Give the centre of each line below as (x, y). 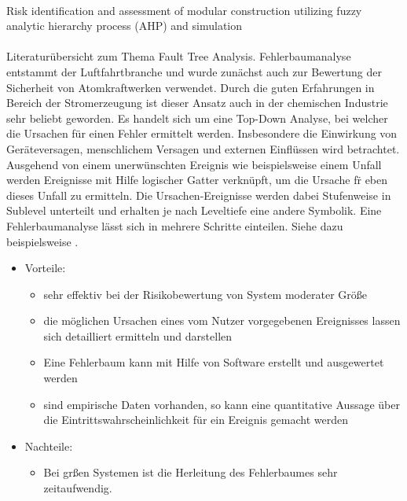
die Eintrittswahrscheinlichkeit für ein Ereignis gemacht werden (196, 420)
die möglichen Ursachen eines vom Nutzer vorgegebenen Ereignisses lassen (222, 320)
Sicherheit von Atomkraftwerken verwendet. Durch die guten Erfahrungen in (191, 87)
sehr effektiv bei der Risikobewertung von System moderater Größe (205, 294)
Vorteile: (45, 268)
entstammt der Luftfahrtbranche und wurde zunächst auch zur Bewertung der (194, 71)
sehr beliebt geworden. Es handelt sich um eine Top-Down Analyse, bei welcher (197, 118)
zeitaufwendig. (78, 488)
